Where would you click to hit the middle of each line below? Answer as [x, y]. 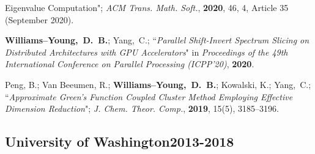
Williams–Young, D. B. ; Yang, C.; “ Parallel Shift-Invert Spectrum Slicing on [157, 40]
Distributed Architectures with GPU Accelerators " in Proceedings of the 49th [146, 52]
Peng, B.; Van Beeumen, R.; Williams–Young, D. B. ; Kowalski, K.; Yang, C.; [158, 84]
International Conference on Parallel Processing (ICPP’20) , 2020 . [130, 64]
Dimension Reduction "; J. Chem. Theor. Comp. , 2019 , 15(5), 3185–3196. [142, 108]
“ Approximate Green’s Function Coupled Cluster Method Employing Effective [149, 96]
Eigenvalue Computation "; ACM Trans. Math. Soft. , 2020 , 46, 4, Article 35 [147, 7]
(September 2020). [39, 19]
